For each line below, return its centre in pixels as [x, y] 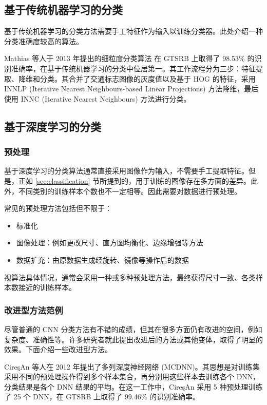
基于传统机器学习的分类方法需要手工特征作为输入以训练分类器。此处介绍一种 [133, 31]
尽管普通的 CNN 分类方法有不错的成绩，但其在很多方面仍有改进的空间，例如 [133, 329]
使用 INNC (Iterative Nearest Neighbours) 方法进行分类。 [98, 98]
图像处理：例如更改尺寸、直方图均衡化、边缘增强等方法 [110, 243]
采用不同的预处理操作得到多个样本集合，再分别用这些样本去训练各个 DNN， [132, 377]
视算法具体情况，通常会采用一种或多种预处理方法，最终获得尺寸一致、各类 [130, 277]
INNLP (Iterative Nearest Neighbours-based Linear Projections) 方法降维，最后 [131, 89]
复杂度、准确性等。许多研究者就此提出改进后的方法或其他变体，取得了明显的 [133, 339]
